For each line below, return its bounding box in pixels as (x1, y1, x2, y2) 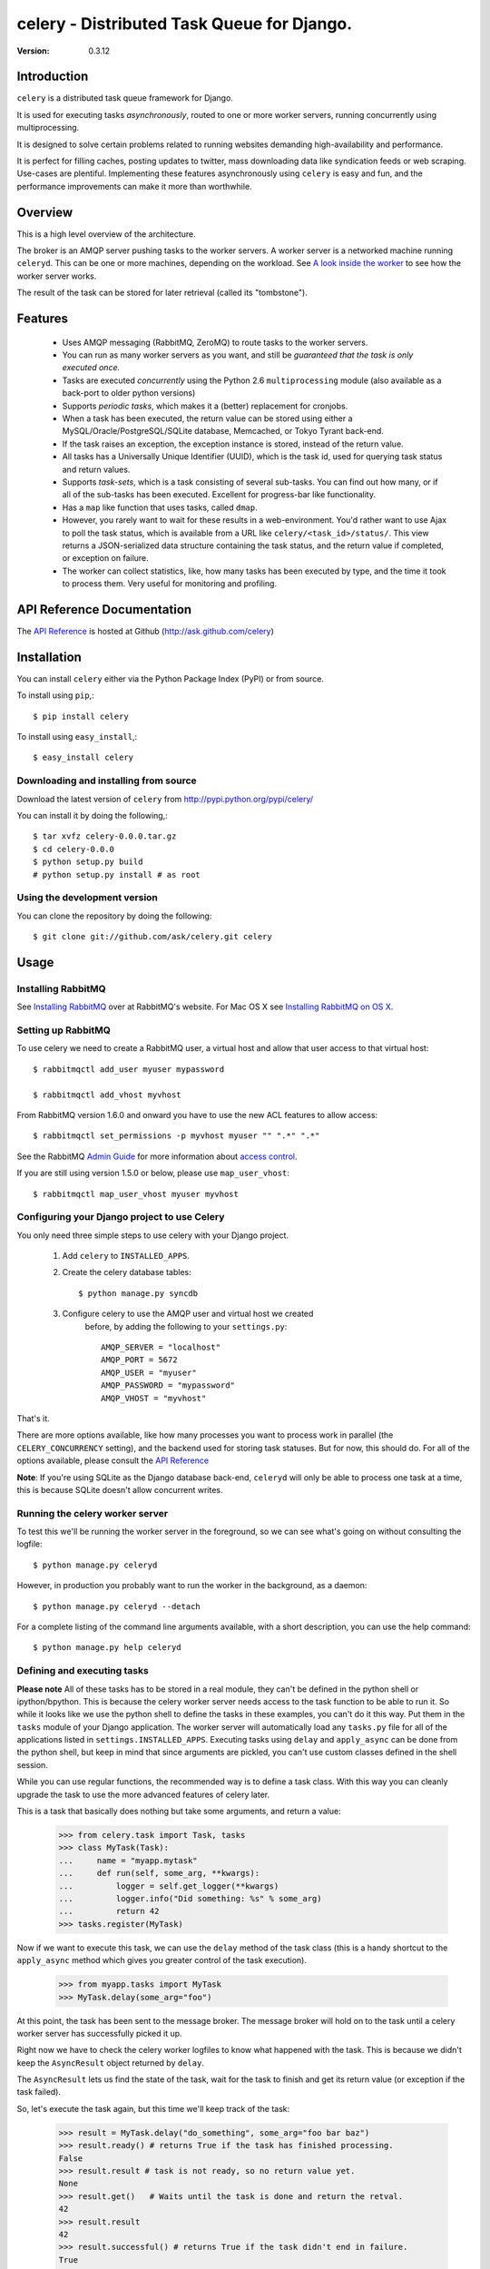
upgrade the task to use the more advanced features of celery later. (16, 1789, 270, 1800)
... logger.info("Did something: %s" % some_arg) (58, 1893, 322, 1903)
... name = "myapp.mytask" (58, 1855, 199, 1865)
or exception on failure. (62, 553, 149, 564)
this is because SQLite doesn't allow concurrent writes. (16, 1484, 223, 1495)
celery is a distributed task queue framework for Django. (16, 93, 233, 103)
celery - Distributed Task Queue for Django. (16, 14, 353, 34)
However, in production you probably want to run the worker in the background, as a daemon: (16, 1580, 367, 1591)
